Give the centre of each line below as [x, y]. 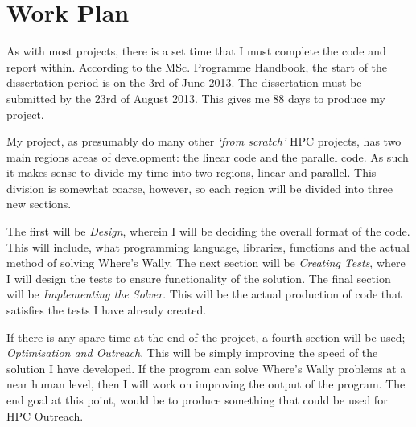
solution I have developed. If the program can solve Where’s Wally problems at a [206, 368]
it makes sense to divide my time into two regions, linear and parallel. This [192, 172]
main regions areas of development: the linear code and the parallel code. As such [208, 156]
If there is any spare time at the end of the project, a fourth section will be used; [206, 337]
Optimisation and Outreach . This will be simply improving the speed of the [192, 353]
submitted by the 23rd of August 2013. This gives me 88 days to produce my [196, 98]
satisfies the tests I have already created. [107, 310]
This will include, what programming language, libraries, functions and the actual [208, 246]
